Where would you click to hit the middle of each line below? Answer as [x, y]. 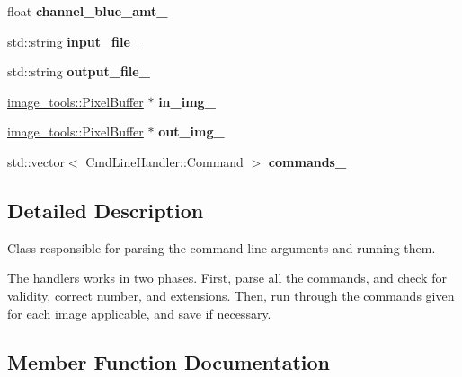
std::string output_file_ [79, 71]
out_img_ [191, 132]
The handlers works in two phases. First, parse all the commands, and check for [227, 278]
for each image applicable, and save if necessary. [139, 313]
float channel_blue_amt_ [88, 11]
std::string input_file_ [75, 41]
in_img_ [187, 101]
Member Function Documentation [169, 361]
